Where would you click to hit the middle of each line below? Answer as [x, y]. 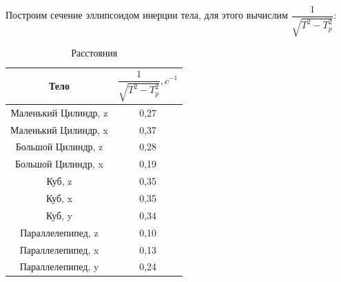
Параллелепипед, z [59, 232]
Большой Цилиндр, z [59, 147]
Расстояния [94, 53]
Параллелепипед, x [59, 249]
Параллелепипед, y [59, 266]
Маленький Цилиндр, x [59, 129]
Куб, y [59, 215]
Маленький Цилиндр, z [59, 112]
